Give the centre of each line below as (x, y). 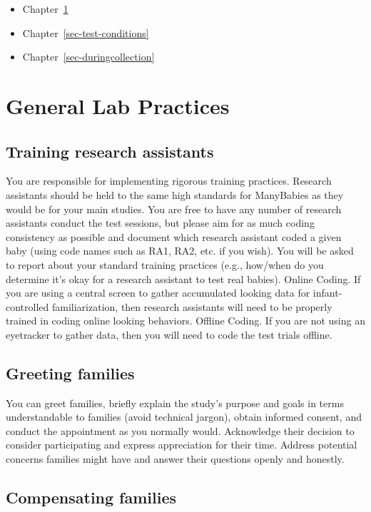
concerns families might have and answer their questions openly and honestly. (175, 459)
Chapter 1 (45, 9)
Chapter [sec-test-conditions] (86, 32)
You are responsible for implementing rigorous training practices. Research (169, 181)
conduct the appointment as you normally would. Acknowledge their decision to (180, 430)
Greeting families (70, 373)
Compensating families (91, 497)
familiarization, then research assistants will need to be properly (192, 306)
